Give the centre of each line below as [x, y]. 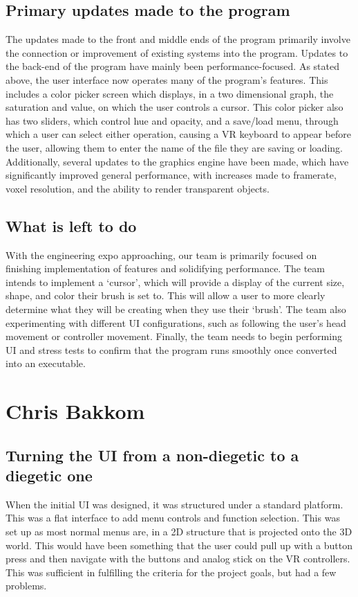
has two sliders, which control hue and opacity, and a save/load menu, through [172, 120]
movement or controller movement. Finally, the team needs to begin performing [174, 336]
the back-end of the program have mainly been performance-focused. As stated [172, 66]
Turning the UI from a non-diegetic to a [152, 455]
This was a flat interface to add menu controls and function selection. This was [173, 518]
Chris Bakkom [75, 411]
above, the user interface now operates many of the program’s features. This [167, 79]
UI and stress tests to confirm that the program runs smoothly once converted [171, 349]
